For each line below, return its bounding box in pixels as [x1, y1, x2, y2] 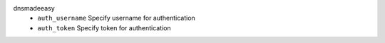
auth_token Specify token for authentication [37, 23, 171, 32]
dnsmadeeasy [13, 4, 55, 12]
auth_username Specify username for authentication [37, 14, 195, 23]
